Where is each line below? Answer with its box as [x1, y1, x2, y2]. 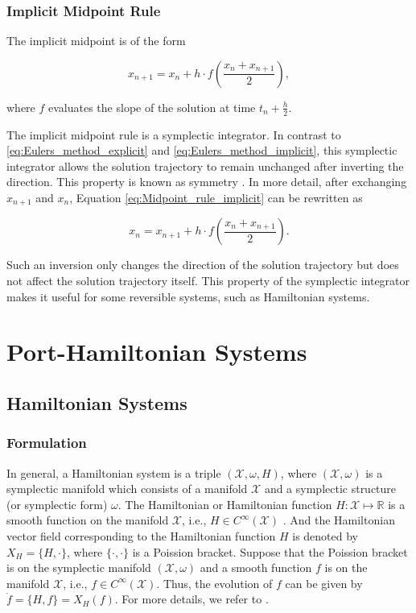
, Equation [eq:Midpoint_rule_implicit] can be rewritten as [69, 189, 363, 206]
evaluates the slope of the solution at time [48, 98, 256, 115]
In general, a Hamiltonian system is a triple [6, 464, 221, 481]
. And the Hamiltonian [282, 512, 395, 528]
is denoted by [292, 528, 359, 544]
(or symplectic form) [6, 495, 108, 512]
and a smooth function [200, 559, 312, 576]
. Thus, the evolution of [156, 574, 273, 591]
